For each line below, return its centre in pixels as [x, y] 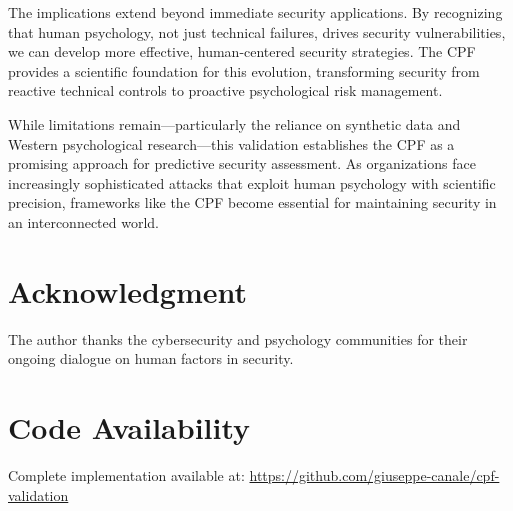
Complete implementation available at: [126, 474]
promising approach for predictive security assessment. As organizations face [242, 163]
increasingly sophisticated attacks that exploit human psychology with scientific [252, 182]
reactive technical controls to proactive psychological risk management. [225, 90]
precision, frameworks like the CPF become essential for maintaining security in [252, 202]
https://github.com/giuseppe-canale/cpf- [374, 474]
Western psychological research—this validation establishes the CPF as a [231, 143]
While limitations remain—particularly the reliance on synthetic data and [234, 123]
